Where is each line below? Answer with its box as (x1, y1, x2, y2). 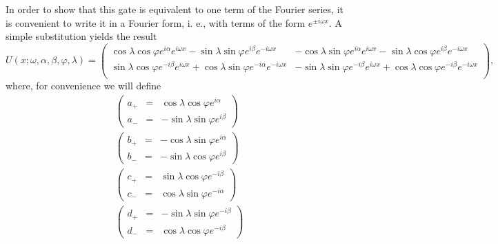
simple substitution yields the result (6, 29, 157, 43)
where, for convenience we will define (6, 78, 161, 93)
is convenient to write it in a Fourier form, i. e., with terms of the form (6, 15, 306, 30)
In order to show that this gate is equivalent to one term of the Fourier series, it (6, 2, 343, 16)
